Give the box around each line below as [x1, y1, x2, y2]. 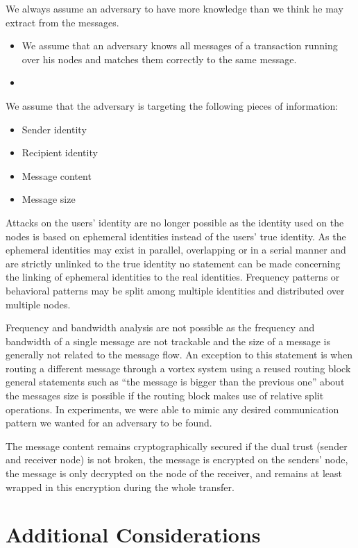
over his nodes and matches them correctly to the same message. [22, 51, 297, 66]
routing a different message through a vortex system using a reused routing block [6, 360, 351, 375]
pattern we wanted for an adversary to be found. [6, 415, 212, 430]
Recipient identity [22, 145, 98, 160]
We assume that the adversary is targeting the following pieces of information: [6, 98, 339, 113]
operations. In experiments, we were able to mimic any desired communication [6, 401, 339, 416]
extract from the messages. [6, 15, 119, 29]
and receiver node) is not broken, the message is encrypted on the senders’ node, [6, 452, 348, 467]
